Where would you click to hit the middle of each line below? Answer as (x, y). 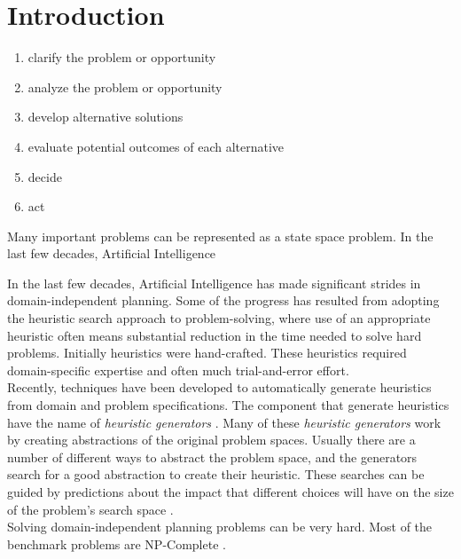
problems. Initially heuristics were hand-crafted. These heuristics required (207, 353)
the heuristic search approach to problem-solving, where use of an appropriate (219, 318)
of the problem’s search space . (90, 509)
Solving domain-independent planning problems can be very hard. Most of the (220, 527)
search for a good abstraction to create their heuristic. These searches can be (216, 474)
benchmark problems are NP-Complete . (117, 543)
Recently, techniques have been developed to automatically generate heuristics (219, 387)
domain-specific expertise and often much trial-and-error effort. (178, 370)
